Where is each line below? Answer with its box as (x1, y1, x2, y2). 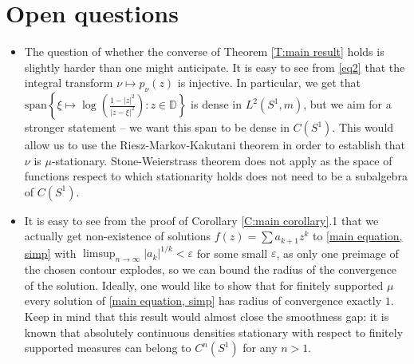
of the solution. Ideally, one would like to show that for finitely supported (24, 276, 384, 293)
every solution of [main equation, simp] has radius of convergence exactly (24, 292, 382, 309)
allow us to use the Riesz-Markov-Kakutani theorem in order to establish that (24, 136, 405, 153)
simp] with (24, 244, 77, 261)
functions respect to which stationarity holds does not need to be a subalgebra (24, 168, 408, 184)
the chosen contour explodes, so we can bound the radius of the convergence (24, 261, 397, 278)
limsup (82, 248, 116, 260)
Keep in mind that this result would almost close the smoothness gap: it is (24, 308, 389, 325)
